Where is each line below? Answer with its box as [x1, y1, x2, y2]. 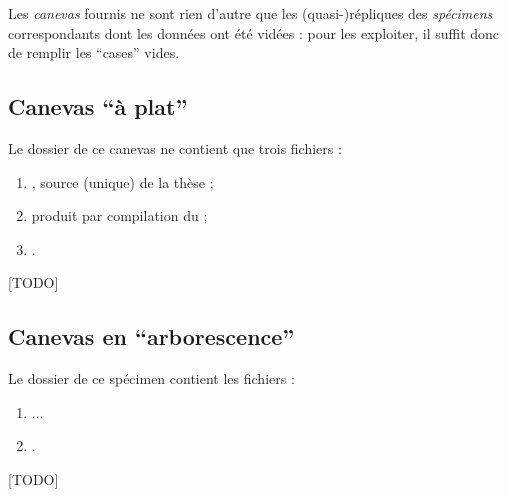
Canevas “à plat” [8, 91, 188, 122]
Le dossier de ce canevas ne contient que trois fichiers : [8, 137, 342, 158]
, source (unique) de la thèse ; [31, 171, 214, 192]
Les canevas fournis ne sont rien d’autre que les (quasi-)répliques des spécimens [8, 3, 493, 23]
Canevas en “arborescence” [8, 321, 295, 352]
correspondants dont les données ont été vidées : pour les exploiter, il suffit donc [8, 22, 500, 43]
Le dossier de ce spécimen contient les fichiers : [8, 368, 295, 389]
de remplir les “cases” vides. [8, 42, 180, 63]
